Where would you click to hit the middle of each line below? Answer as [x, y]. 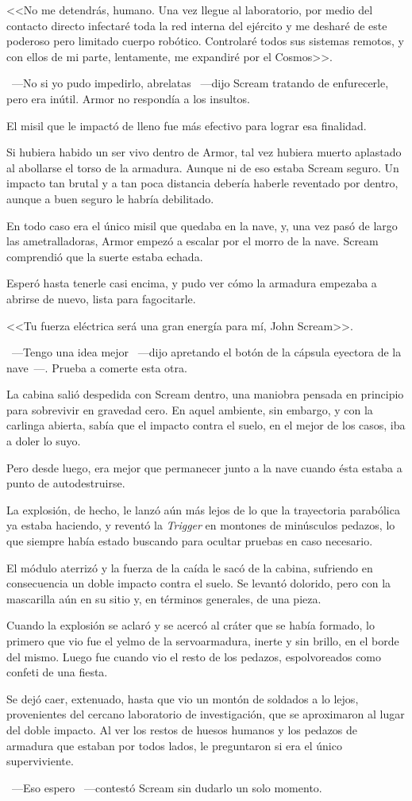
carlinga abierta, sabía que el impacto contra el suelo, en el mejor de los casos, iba [206, 425]
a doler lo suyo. [44, 441]
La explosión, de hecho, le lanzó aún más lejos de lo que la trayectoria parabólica [203, 509]
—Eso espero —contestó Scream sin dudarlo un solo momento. [167, 787]
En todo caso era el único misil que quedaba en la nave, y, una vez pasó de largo [202, 225]
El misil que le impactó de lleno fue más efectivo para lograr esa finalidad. [187, 125]
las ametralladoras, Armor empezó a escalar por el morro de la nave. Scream [193, 241]
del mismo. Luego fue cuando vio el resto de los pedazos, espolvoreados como [194, 656]
